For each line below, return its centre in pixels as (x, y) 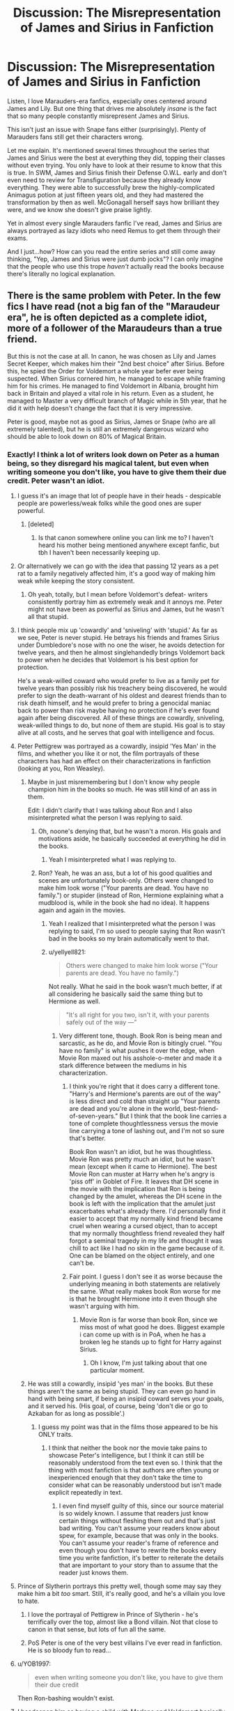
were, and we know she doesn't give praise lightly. (80, 209)
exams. (18, 238)
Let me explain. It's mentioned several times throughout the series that (108, 150)
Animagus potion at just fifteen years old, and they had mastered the (106, 195)
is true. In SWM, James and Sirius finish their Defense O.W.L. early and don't (117, 172)
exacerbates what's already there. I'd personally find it (148, 1211)
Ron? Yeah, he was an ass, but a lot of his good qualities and (125, 873)
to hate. (28, 1601)
